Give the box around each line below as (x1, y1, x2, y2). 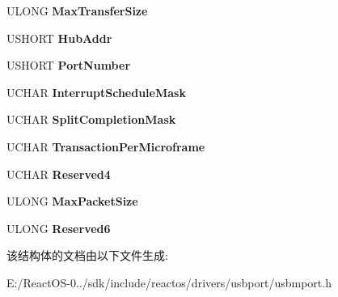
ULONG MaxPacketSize (6, 193, 138, 210)
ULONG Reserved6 (6, 219, 111, 236)
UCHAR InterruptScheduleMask (6, 83, 186, 100)
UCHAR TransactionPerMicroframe (6, 138, 205, 155)
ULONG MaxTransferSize (6, 2, 148, 19)
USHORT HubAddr (6, 29, 112, 46)
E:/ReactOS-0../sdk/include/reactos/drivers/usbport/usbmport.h (6, 274, 332, 291)
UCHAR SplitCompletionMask (6, 111, 176, 128)
